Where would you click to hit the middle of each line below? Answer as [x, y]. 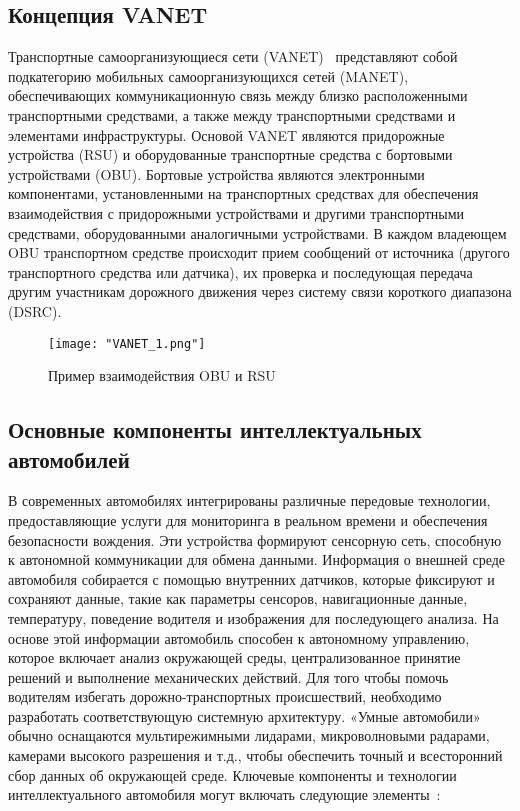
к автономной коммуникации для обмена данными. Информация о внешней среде [257, 559]
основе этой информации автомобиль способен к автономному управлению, [239, 637]
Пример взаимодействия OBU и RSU [162, 375]
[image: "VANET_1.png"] [127, 343]
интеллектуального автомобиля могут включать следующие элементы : [224, 794]
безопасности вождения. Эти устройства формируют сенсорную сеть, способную [255, 539]
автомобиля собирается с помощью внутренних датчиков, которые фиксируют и [251, 578]
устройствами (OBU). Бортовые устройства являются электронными [216, 173]
